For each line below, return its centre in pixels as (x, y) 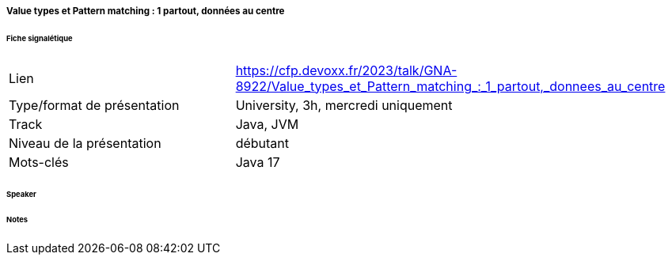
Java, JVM (267, 124)
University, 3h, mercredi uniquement (344, 105)
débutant (262, 143)
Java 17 (258, 162)
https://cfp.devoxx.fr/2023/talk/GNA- (346, 70)
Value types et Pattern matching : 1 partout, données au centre (146, 11)
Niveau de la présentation (85, 143)
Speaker (21, 194)
